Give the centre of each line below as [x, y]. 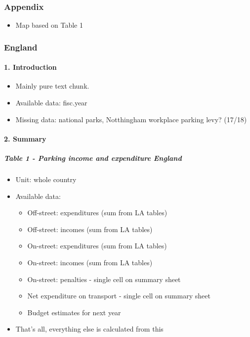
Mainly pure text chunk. [52, 86]
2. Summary [25, 138]
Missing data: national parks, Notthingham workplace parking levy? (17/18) [131, 119]
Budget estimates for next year [74, 312]
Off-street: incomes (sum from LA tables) [90, 229]
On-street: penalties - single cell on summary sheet [104, 279]
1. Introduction [30, 67]
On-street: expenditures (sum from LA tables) [97, 246]
